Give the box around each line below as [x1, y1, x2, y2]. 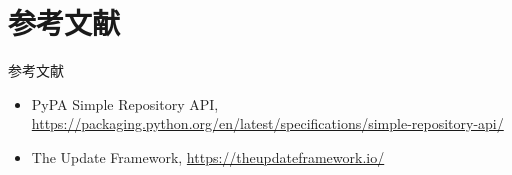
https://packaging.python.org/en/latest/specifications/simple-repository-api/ [31, 113, 504, 134]
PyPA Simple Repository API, [31, 93, 219, 114]
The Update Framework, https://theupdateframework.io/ [31, 146, 385, 167]
